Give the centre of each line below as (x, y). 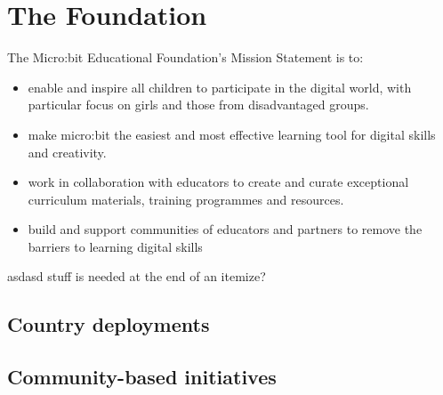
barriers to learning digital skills (115, 246)
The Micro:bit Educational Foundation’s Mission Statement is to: (185, 57)
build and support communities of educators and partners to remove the (225, 229)
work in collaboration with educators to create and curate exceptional (218, 182)
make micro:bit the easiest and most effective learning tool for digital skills (232, 134)
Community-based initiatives (142, 377)
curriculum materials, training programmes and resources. (186, 199)
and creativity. (67, 152)
